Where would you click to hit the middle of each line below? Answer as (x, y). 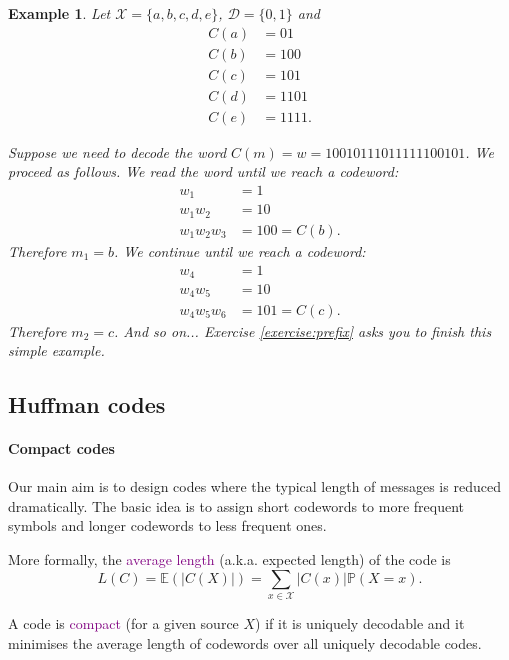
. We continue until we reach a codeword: (240, 250)
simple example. (56, 350)
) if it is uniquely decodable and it (360, 623)
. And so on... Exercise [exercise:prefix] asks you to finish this (303, 330)
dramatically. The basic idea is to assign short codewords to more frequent (236, 505)
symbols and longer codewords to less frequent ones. (167, 525)
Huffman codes (87, 404)
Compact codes (61, 448)
